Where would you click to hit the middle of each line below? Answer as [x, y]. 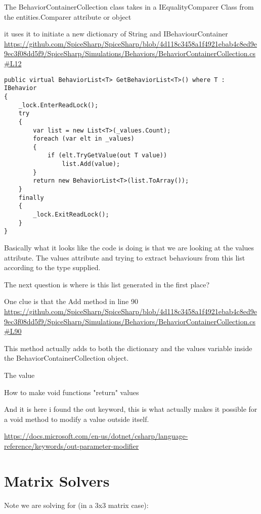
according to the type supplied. [52, 267]
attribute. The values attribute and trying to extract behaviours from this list [125, 257]
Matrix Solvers [57, 480]
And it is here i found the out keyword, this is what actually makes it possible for [131, 409]
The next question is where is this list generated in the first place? [107, 284]
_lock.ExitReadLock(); [71, 215]
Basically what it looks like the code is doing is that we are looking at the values [129, 248]
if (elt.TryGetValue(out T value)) [107, 156]
